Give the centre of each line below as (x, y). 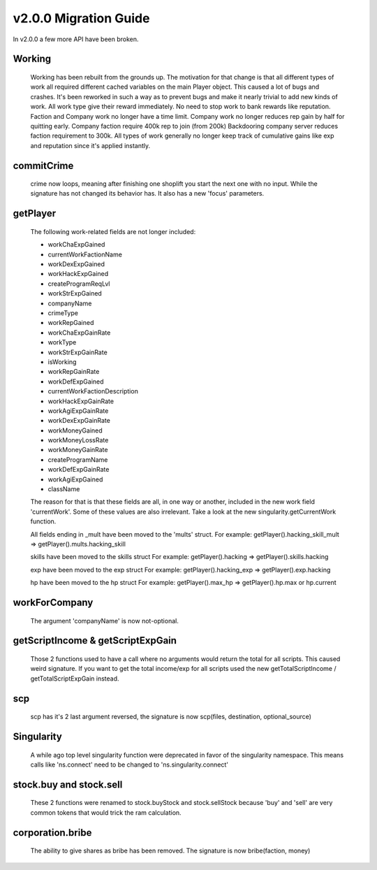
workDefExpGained (76, 382)
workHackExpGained (78, 274)
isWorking (62, 362)
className (64, 489)
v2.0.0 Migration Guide (81, 18)
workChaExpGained (76, 245)
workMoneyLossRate (78, 440)
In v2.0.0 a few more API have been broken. (76, 39)
